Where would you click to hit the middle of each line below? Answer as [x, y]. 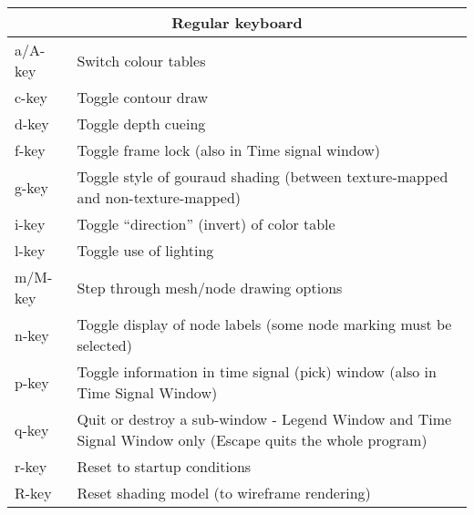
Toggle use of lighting [145, 250]
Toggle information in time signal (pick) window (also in [257, 371]
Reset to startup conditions [164, 466]
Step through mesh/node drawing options [210, 287]
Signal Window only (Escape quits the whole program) [252, 440]
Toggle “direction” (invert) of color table [206, 224]
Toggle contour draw [143, 97]
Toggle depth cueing [141, 124]
